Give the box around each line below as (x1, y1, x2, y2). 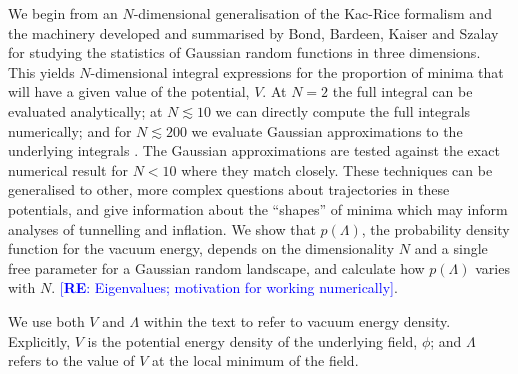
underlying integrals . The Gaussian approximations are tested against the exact (8, 140, 500, 161)
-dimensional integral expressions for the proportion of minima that (90, 61, 504, 82)
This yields (8, 61, 75, 82)
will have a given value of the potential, (8, 81, 250, 102)
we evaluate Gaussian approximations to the (191, 120, 463, 141)
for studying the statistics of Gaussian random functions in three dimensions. (8, 42, 481, 63)
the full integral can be (332, 81, 473, 102)
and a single (414, 238, 488, 259)
